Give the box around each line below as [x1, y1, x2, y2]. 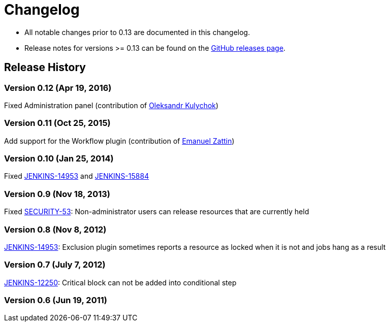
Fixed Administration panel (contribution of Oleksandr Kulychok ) [4, 101, 219, 110]
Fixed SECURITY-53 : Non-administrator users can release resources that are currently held [4, 207, 309, 216]
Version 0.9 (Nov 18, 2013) [4, 188, 110, 199]
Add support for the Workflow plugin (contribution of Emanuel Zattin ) [4, 136, 235, 145]
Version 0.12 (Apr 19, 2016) [4, 82, 112, 93]
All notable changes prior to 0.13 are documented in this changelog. [24, 27, 250, 37]
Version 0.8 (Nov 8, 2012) [4, 224, 107, 235]
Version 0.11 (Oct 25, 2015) [4, 118, 111, 128]
